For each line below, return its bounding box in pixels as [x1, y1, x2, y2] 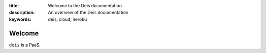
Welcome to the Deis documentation [48, 3, 122, 8]
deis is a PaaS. [9, 42, 41, 48]
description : [9, 10, 35, 16]
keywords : [9, 16, 32, 22]
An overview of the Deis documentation [48, 10, 129, 16]
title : [9, 3, 19, 8]
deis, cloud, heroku [48, 16, 87, 22]
